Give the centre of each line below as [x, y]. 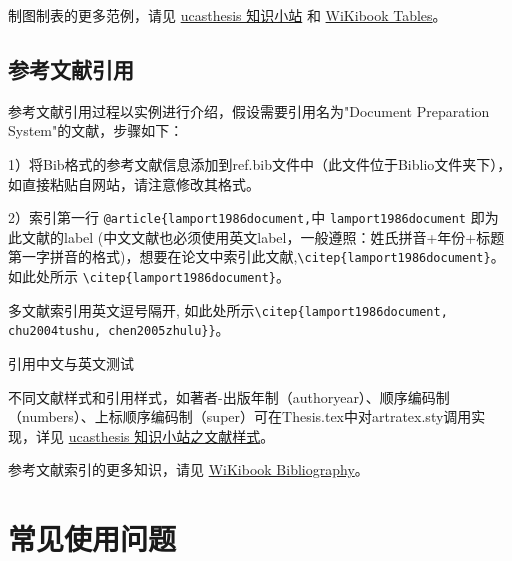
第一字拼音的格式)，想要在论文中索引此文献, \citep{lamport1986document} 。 [256, 256]
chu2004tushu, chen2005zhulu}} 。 [119, 329]
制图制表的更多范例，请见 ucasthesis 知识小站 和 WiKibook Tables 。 [227, 15]
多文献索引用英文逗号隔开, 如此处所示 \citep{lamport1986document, [228, 309]
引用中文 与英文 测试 [71, 363]
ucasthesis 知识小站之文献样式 [164, 435]
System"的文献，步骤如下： [96, 130]
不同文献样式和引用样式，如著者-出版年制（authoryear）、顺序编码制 [229, 396]
